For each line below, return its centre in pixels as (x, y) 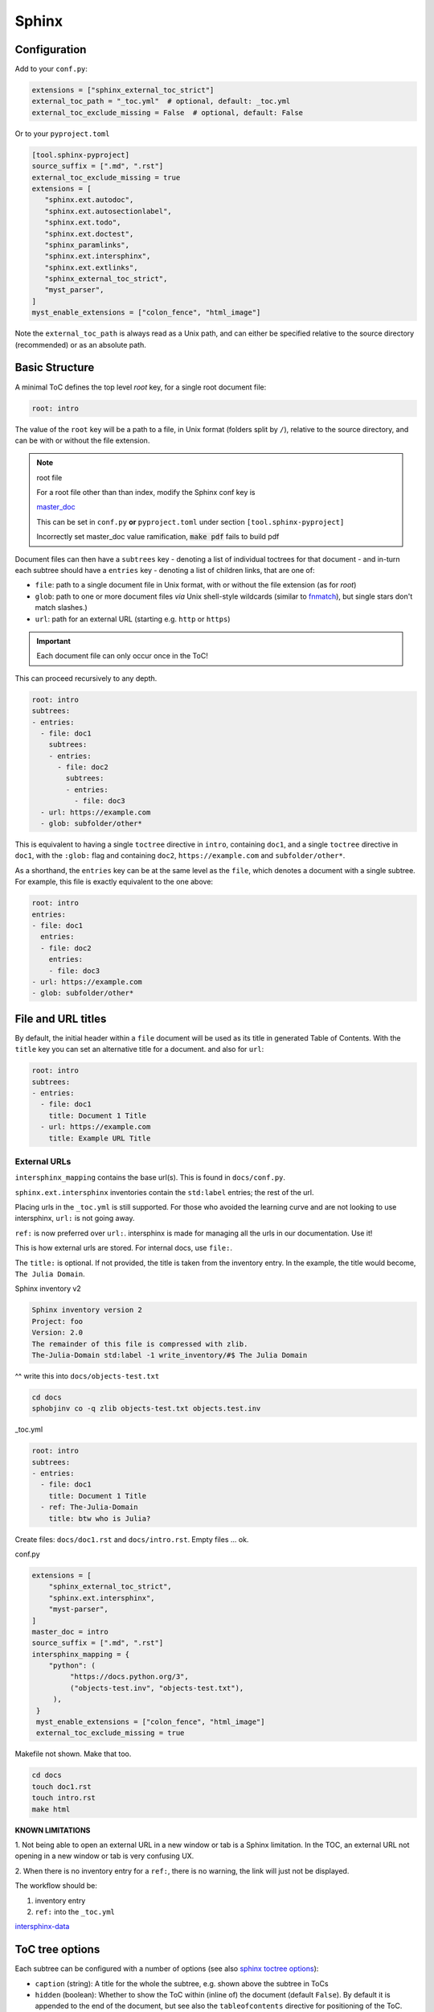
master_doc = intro (70, 1631)
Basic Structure (55, 367)
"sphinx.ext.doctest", (89, 234)
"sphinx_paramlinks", (87, 245)
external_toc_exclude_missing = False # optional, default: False (168, 112)
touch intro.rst (64, 1798)
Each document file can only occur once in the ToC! (122, 656)
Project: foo (57, 1321)
